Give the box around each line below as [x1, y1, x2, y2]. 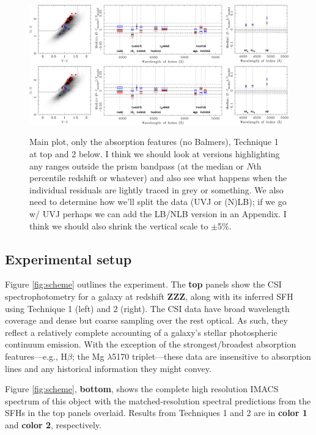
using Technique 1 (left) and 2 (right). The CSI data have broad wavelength [5, 302, 290, 314]
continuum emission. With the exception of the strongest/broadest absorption [5, 338, 296, 351]
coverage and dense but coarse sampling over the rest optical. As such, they [5, 314, 288, 327]
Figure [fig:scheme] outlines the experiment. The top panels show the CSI [5, 278, 282, 291]
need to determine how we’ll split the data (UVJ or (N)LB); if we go [29, 195, 287, 208]
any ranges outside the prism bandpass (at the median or [29, 159, 244, 172]
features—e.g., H [5, 349, 68, 362]
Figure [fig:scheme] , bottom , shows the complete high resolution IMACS [5, 382, 279, 395]
